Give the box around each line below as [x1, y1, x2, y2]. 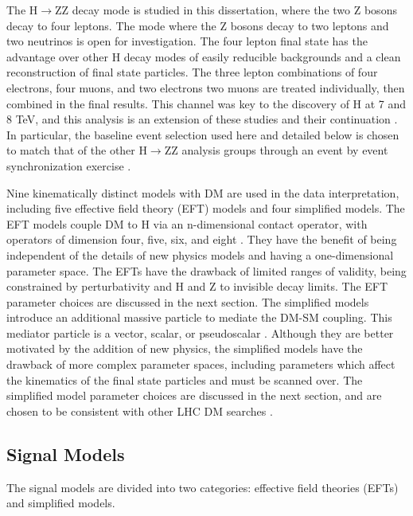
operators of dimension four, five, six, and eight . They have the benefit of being [6, 231, 397, 248]
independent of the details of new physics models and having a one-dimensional [6, 246, 394, 263]
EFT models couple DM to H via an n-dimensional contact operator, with [6, 215, 368, 232]
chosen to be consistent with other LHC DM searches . [6, 402, 273, 419]
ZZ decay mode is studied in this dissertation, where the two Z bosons [55, 2, 397, 18]
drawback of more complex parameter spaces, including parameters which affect [6, 356, 395, 373]
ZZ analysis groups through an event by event [164, 142, 388, 158]
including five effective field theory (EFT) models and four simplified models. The [6, 200, 405, 217]
